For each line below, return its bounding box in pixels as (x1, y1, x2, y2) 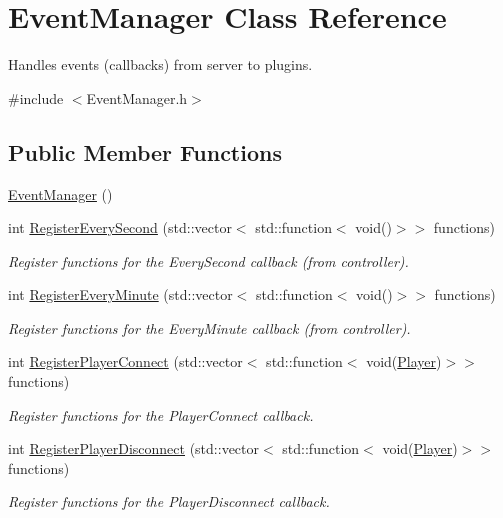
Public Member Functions (8, 136, 282, 167)
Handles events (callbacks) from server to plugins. (8, 54, 313, 75)
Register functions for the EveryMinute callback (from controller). (8, 317, 411, 338)
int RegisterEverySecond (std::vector (8, 217, 232, 238)
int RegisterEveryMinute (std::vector (8, 284, 233, 305)
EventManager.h (86, 87, 188, 108)
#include (8, 87, 64, 108)
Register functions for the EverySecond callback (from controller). (8, 250, 409, 271)
